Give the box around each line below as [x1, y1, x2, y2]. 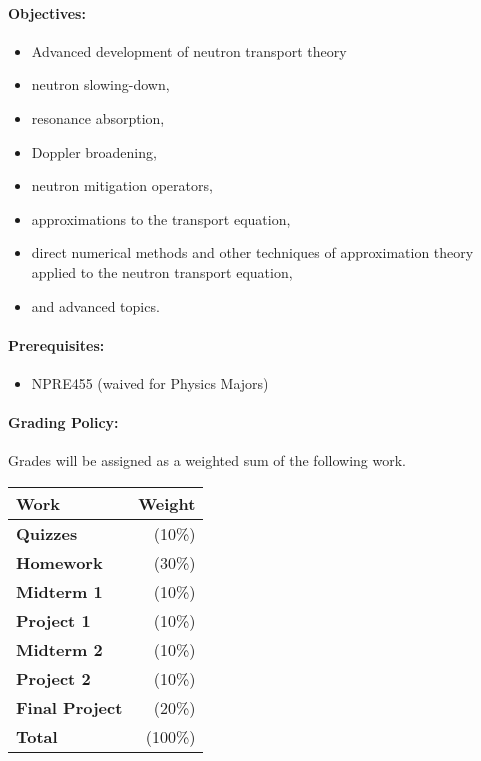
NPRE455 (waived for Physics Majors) [31, 372, 269, 393]
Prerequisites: [8, 334, 105, 355]
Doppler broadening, [31, 141, 157, 162]
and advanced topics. [31, 295, 160, 316]
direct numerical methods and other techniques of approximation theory [31, 242, 474, 263]
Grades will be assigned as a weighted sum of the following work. [8, 450, 406, 471]
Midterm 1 [16, 579, 103, 603]
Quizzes [16, 521, 78, 545]
